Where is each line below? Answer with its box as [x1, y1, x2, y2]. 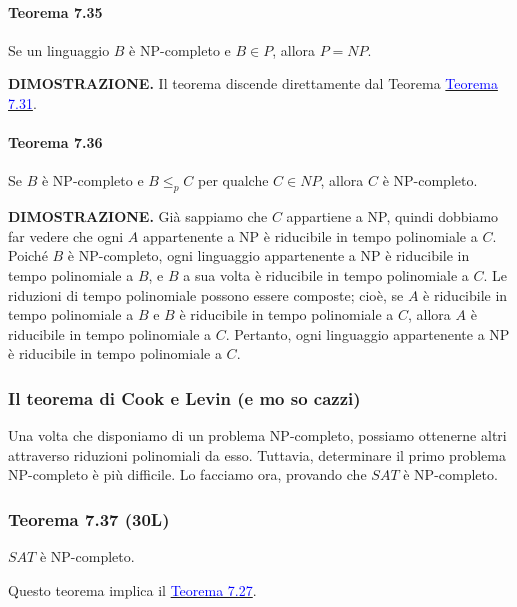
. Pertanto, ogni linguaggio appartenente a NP [225, 323, 510, 344]
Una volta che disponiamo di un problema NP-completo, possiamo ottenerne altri [8, 425, 507, 446]
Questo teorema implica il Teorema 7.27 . [8, 579, 257, 600]
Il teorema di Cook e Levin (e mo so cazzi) [8, 385, 361, 410]
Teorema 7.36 [8, 132, 103, 153]
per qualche [198, 170, 269, 191]
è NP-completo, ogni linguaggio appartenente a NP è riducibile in [67, 245, 470, 266]
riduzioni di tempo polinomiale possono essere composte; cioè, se [8, 284, 404, 305]
